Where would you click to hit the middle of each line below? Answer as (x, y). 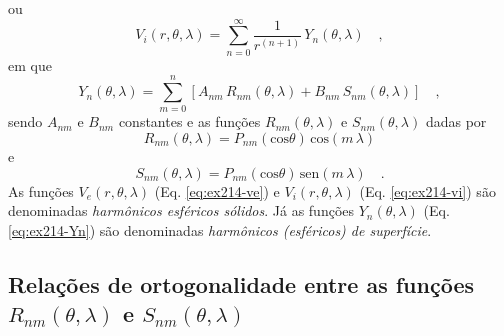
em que (30, 64)
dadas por (456, 121)
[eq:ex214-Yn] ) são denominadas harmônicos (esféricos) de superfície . (220, 229)
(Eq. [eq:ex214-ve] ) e (217, 190)
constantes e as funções (189, 121)
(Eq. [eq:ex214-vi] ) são (427, 190)
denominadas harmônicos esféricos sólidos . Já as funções (181, 210)
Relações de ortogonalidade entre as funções (241, 283)
